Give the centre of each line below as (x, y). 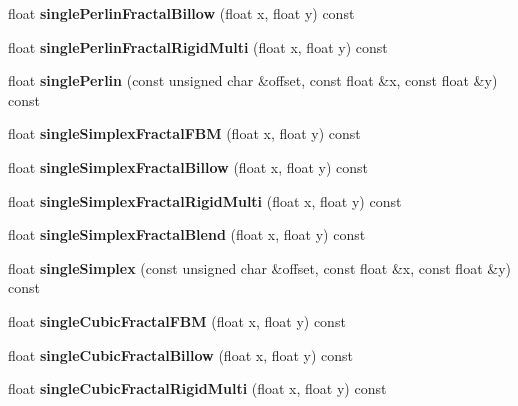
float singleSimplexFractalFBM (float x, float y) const (184, 133)
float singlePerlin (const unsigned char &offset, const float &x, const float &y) (253, 80)
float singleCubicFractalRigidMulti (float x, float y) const (197, 388)
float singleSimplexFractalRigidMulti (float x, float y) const (205, 200)
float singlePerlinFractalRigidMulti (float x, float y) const (198, 46)
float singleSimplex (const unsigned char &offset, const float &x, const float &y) (259, 267)
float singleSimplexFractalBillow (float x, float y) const (188, 166)
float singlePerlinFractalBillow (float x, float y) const (181, 13)
